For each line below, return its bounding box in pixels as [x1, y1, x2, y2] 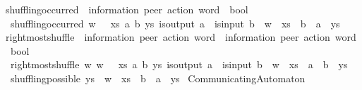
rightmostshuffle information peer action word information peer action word [5, 30, 356, 44]
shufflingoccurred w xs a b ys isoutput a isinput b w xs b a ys [10, 15, 340, 30]
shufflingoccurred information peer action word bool [5, 2, 248, 16]
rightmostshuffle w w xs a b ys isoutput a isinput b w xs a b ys [10, 57, 348, 72]
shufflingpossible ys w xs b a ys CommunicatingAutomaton [10, 70, 306, 85]
